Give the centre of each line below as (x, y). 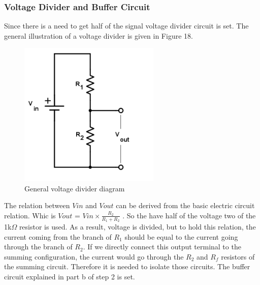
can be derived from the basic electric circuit (185, 205)
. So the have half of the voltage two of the (189, 215)
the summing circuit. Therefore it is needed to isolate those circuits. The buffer (127, 266)
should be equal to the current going (181, 236)
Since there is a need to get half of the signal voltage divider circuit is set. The (126, 26)
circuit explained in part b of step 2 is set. (70, 276)
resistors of (238, 256)
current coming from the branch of (58, 236)
